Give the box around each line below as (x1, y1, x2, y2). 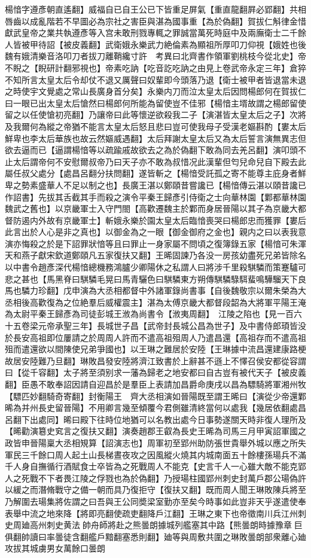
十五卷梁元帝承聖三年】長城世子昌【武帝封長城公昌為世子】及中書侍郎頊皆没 (5, 319, 306, 332)
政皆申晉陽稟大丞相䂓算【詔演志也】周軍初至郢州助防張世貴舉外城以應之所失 (5, 436, 306, 449)
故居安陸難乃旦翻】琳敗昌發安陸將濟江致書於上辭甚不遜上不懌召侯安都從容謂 (5, 354, 306, 367)
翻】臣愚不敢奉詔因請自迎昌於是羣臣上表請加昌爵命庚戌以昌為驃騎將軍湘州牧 (5, 378, 306, 390)
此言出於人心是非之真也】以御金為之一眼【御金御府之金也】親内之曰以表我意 (5, 225, 306, 238)
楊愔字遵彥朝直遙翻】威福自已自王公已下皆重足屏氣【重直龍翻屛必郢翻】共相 (5, 3, 306, 15)
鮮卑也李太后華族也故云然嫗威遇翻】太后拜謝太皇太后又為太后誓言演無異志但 (5, 132, 306, 144)
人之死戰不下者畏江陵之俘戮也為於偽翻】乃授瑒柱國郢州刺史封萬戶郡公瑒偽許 (5, 471, 306, 484)
